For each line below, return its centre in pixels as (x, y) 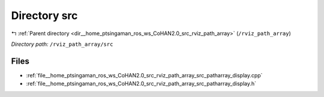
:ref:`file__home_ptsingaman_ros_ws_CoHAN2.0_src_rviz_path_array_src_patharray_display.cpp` (144, 75)
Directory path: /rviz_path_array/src (62, 44)
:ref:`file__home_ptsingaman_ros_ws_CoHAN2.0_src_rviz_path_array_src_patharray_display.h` (141, 84)
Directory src (44, 15)
